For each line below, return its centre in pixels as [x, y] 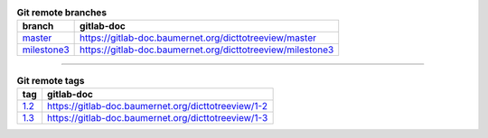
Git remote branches [62, 13]
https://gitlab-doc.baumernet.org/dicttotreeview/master [198, 38]
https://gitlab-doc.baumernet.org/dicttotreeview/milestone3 [207, 50]
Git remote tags [51, 80]
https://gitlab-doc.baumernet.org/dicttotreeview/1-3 [157, 117]
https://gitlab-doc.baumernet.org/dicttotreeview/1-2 [157, 106]
